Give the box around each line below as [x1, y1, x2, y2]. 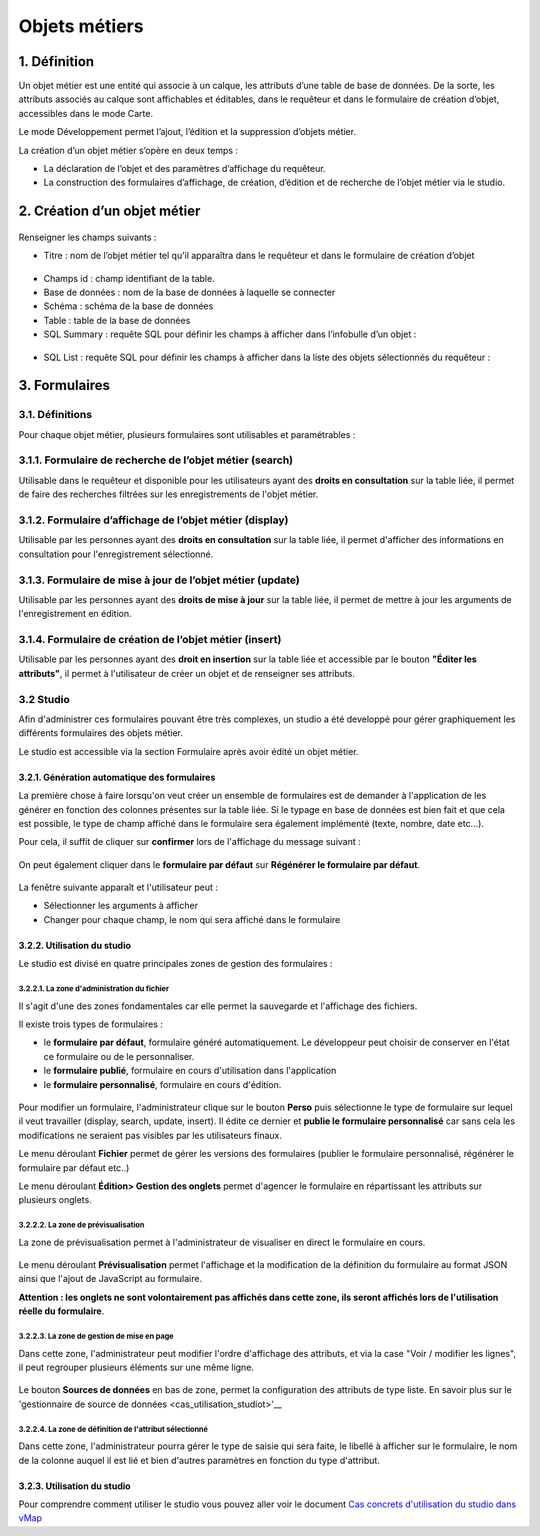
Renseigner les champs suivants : [18, 231, 157, 243]
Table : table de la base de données [43, 314, 191, 326]
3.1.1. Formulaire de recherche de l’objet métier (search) [18, 453, 294, 467]
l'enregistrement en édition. [18, 608, 132, 620]
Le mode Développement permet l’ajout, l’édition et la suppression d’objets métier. [18, 126, 357, 138]
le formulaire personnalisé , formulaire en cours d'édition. [43, 1078, 282, 1090]
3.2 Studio [18, 692, 70, 706]
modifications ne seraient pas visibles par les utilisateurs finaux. [18, 1129, 283, 1141]
